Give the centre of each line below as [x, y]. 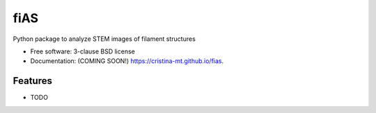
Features [32, 81]
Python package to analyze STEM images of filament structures [104, 39]
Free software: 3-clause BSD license [83, 51]
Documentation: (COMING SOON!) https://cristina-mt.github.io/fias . [127, 61]
